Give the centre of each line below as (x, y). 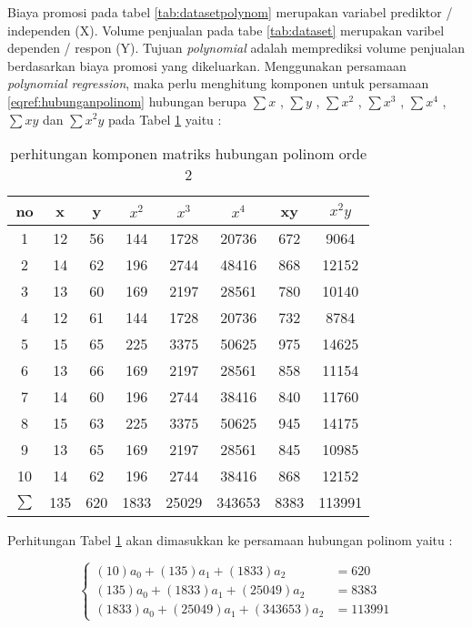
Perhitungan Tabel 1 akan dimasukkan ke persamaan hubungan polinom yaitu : (230, 540)
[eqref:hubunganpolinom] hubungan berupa (127, 101)
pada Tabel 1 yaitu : (165, 119)
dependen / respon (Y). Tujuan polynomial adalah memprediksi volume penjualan (236, 48)
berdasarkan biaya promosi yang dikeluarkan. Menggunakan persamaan (207, 65)
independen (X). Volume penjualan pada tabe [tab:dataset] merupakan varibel (226, 30)
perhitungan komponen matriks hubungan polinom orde (189, 154)
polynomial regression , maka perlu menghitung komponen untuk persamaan (218, 83)
